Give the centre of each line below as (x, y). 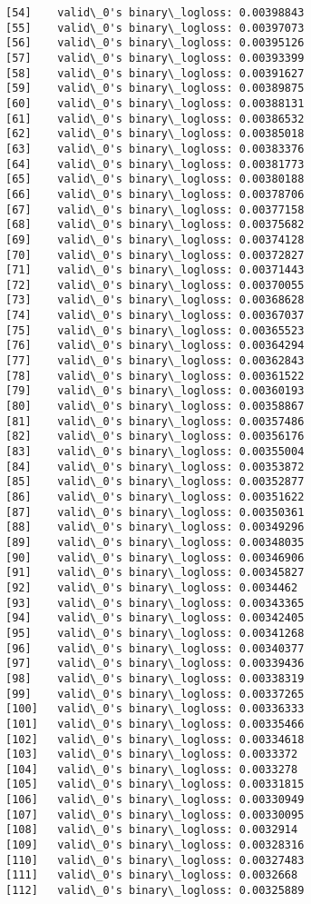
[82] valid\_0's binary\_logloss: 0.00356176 (155, 437)
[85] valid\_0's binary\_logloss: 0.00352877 (155, 482)
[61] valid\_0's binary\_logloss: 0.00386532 (155, 119)
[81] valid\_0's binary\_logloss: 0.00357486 (155, 421)
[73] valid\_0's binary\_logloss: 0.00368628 (155, 300)
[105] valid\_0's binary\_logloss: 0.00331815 (155, 785)
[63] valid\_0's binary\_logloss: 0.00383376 (155, 149)
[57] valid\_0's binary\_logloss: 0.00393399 (155, 58)
